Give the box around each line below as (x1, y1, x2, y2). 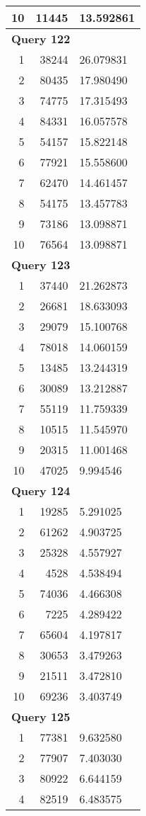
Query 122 (11, 30, 71, 47)
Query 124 (11, 482, 71, 499)
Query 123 (11, 256, 71, 273)
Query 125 (11, 708, 71, 725)
